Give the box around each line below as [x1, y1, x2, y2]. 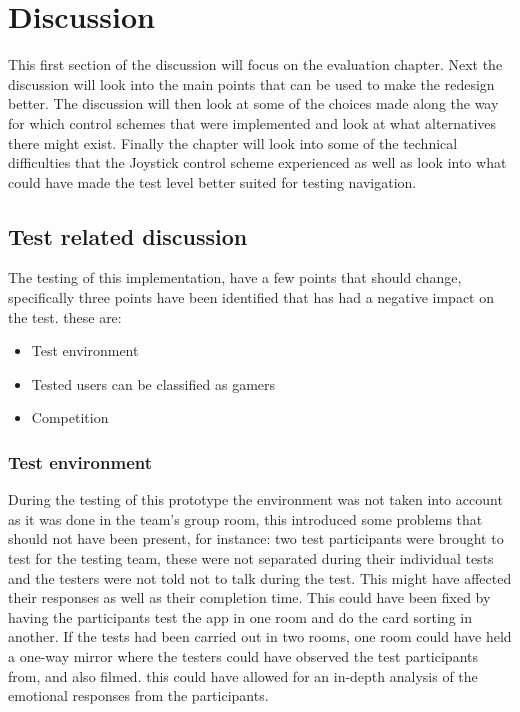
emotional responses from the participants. [8, 685, 269, 706]
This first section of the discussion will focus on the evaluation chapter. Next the [8, 54, 503, 75]
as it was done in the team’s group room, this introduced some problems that [8, 508, 483, 529]
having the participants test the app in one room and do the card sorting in [8, 606, 472, 627]
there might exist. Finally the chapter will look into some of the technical [8, 132, 458, 153]
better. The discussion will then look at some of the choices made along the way [8, 93, 499, 114]
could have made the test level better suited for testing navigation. [8, 171, 417, 192]
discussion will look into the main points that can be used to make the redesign [8, 73, 495, 94]
